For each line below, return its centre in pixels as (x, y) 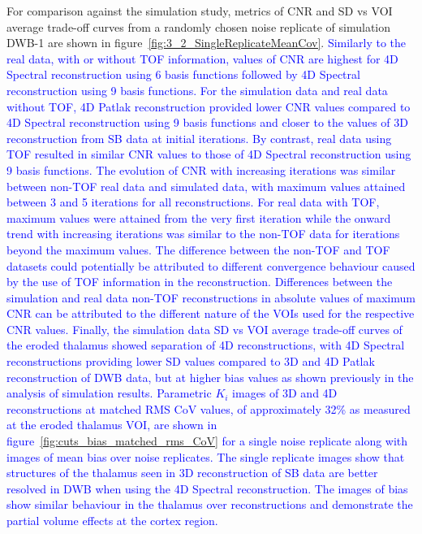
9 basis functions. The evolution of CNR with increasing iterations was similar (201, 169)
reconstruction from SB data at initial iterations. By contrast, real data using (199, 138)
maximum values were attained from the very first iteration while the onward (199, 217)
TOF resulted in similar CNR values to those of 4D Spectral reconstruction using (209, 154)
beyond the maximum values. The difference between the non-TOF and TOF (198, 249)
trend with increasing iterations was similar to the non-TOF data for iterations (203, 234)
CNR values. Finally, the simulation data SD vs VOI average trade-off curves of (205, 329)
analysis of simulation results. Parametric (109, 393)
